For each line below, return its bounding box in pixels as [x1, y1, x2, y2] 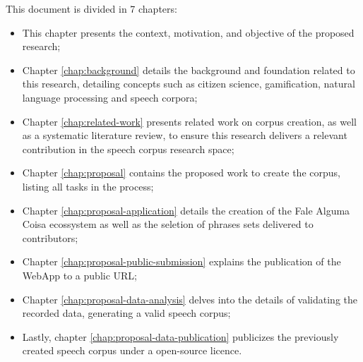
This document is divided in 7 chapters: [6, 1, 177, 16]
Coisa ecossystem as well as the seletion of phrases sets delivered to [22, 217, 314, 231]
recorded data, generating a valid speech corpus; [22, 306, 231, 320]
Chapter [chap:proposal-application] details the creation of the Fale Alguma [22, 203, 350, 217]
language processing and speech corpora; [22, 90, 198, 104]
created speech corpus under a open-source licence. [22, 343, 242, 358]
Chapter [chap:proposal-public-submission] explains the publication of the [22, 254, 341, 269]
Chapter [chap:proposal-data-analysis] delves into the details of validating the [22, 291, 357, 306]
